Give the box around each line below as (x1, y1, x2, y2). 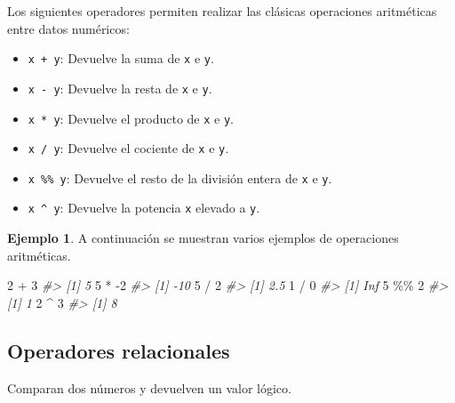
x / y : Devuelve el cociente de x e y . (28, 139, 229, 157)
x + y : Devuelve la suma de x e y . (28, 49, 214, 68)
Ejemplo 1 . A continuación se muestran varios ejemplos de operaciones (7, 229, 399, 247)
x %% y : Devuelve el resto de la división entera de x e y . (28, 168, 332, 187)
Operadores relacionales (7, 336, 230, 364)
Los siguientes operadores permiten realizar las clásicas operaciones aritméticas (7, 2, 437, 20)
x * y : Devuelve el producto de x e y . (28, 109, 235, 127)
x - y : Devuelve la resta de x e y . (28, 78, 212, 97)
